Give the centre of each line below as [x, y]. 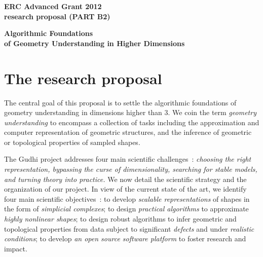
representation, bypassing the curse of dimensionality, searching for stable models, [131, 169]
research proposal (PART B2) [57, 16]
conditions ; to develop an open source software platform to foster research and [125, 238]
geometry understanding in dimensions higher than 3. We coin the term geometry [130, 112]
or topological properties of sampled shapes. [72, 142]
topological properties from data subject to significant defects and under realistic [129, 228]
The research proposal [83, 78]
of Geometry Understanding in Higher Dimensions [95, 43]
